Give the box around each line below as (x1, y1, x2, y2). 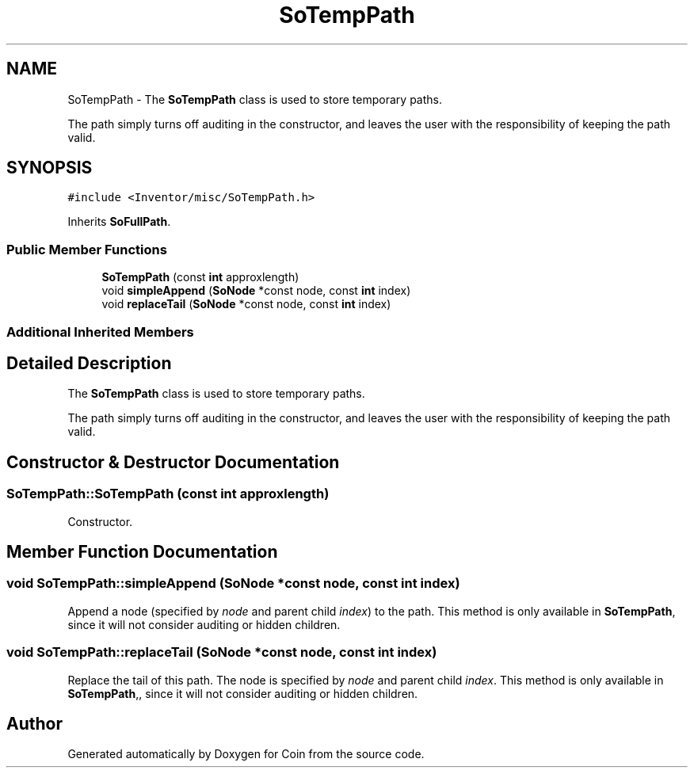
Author (6, 714, 63, 734)
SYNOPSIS (6, 158, 93, 178)
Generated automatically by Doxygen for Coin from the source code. (67, 747, 425, 761)
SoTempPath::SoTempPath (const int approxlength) (6, 486, 330, 502)
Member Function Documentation (6, 542, 278, 562)
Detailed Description (6, 353, 172, 373)
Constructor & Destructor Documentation (6, 452, 340, 472)
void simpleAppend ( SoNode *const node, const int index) (101, 284, 411, 298)
